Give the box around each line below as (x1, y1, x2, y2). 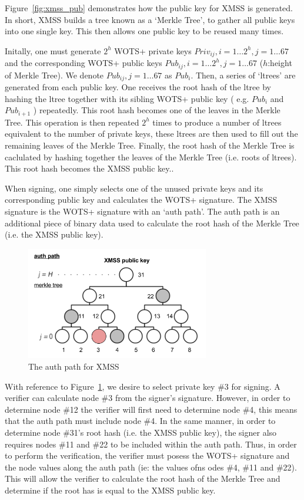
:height (268, 57, 292, 69)
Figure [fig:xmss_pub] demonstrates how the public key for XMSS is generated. (5, 2, 293, 14)
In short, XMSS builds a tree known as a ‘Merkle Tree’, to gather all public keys (5, 13, 295, 25)
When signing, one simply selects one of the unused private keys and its (5, 182, 263, 194)
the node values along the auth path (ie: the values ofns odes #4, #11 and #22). (5, 460, 297, 473)
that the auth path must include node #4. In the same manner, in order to (5, 415, 276, 427)
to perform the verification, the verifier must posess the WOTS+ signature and (5, 449, 290, 462)
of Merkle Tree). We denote (5, 68, 104, 81)
